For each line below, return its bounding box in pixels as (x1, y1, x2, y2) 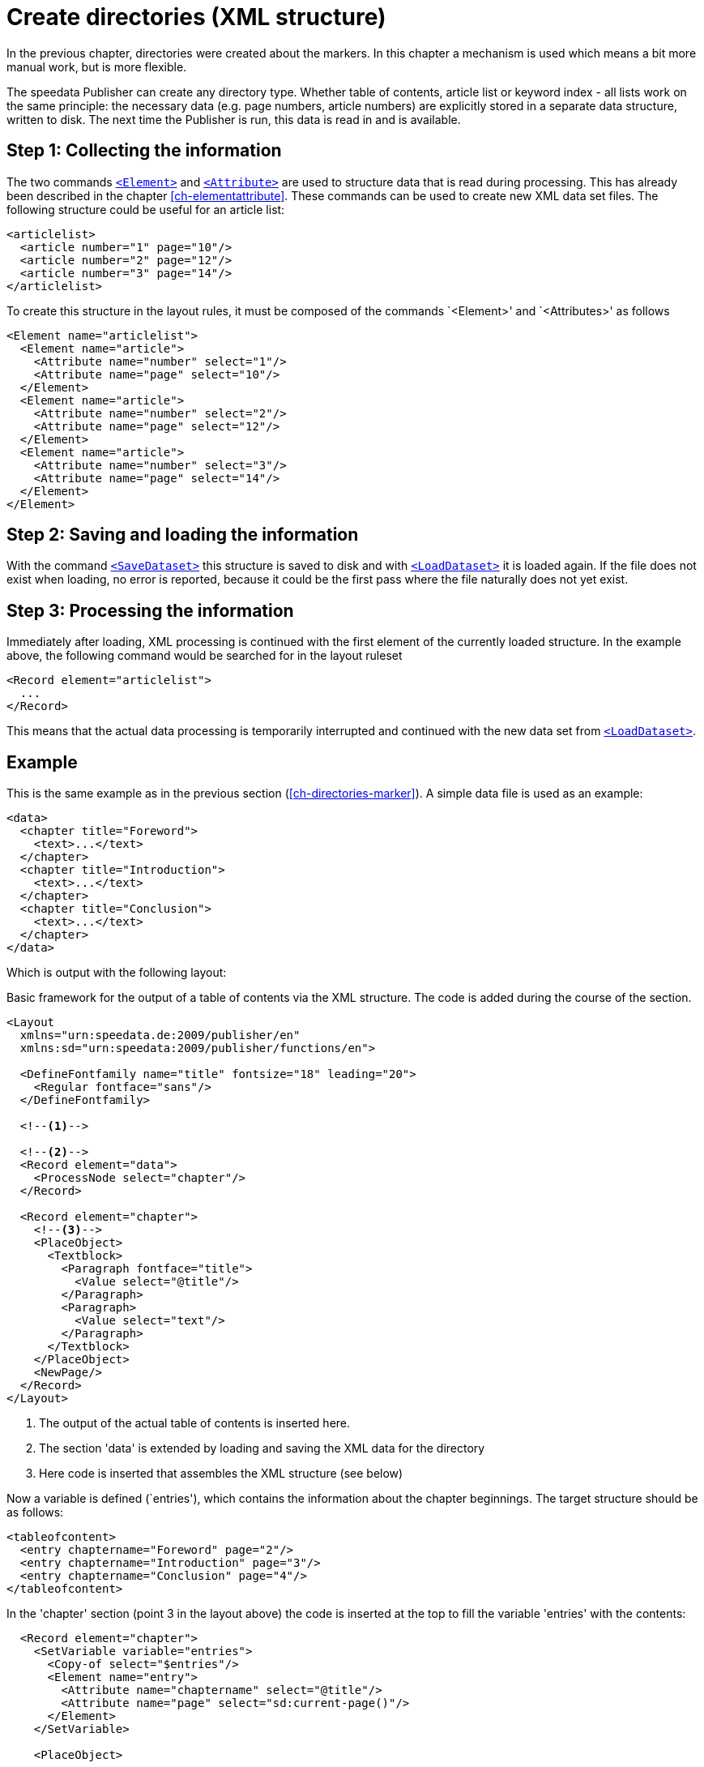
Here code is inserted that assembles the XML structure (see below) (39, 1466, 403, 1481)
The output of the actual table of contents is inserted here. (39, 1416, 351, 1431)
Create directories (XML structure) (6, 3, 386, 31)
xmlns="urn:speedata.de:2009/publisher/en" (19, 1029, 301, 1042)
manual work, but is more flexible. (6, 59, 187, 74)
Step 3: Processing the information (6, 600, 294, 621)
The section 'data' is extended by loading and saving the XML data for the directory (39, 1441, 485, 1456)
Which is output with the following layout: (6, 965, 227, 980)
